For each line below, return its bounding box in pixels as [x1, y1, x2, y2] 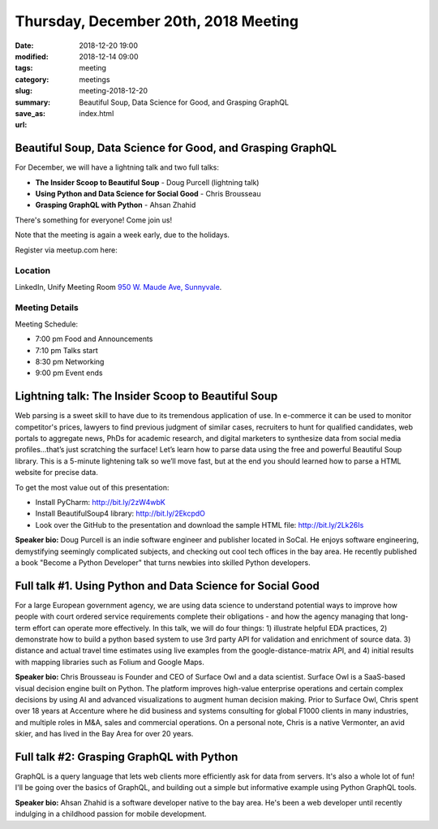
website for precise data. [15, 468, 99, 477]
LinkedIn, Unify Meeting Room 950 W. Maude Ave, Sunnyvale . [15, 282, 222, 291]
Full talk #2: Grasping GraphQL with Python [15, 749, 238, 763]
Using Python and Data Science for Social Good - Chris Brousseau [35, 188, 261, 198]
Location [15, 265, 51, 276]
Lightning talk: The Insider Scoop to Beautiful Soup [15, 390, 278, 404]
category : [15, 74, 49, 84]
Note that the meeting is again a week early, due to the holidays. [15, 230, 230, 240]
